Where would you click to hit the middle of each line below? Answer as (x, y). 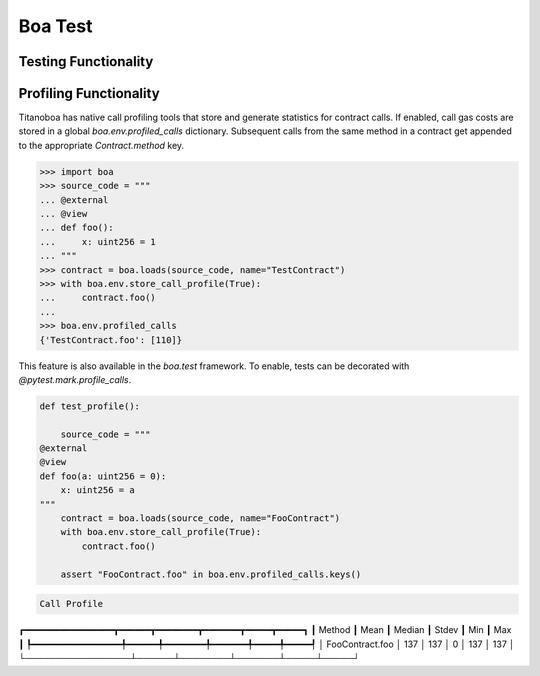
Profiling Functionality (89, 93)
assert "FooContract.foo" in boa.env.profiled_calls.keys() (211, 574)
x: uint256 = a (97, 490)
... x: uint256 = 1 (98, 241)
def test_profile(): (89, 406)
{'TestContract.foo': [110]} (111, 339)
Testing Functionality (86, 61)
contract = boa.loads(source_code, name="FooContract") (200, 518)
